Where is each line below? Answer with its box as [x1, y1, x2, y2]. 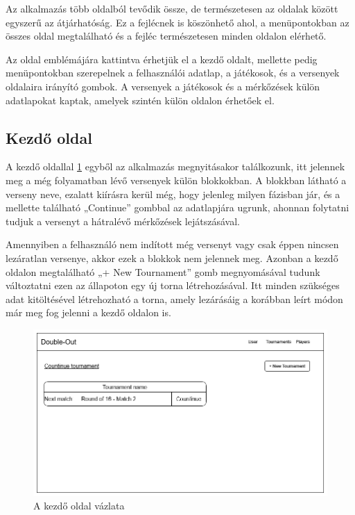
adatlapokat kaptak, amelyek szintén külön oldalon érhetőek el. [6, 92, 275, 107]
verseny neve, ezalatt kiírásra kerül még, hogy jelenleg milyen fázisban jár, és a [6, 186, 340, 201]
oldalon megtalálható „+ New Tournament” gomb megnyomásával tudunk [6, 264, 320, 279]
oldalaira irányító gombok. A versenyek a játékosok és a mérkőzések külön [6, 79, 320, 93]
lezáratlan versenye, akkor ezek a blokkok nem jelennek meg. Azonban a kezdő [6, 250, 338, 265]
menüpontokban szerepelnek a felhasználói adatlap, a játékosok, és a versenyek [6, 65, 340, 80]
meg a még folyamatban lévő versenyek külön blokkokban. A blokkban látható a [6, 172, 347, 187]
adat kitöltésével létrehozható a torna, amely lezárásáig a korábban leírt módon [6, 291, 343, 306]
